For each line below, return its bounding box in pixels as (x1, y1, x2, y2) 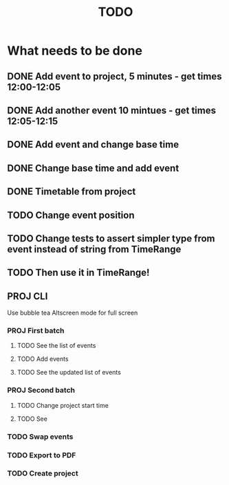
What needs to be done (7, 43, 143, 59)
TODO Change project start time (17, 401, 109, 409)
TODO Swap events (7, 432, 74, 442)
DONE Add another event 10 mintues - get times (7, 104, 217, 116)
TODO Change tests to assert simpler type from (7, 232, 215, 244)
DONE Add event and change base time (7, 139, 179, 150)
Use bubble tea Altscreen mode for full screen (7, 308, 138, 317)
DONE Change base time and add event (7, 162, 179, 174)
